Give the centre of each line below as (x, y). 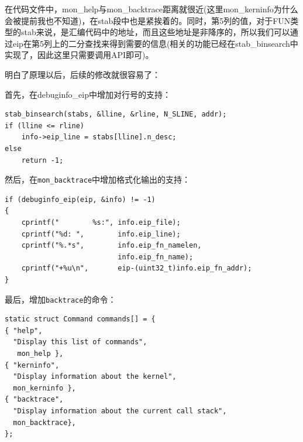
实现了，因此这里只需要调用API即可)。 (79, 55)
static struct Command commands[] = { (80, 319)
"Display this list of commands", (80, 342)
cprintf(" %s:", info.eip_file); (101, 222)
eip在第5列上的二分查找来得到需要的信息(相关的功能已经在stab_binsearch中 (155, 43)
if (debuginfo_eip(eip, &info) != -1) (80, 199)
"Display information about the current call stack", (120, 411)
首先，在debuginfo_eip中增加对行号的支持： (88, 94)
